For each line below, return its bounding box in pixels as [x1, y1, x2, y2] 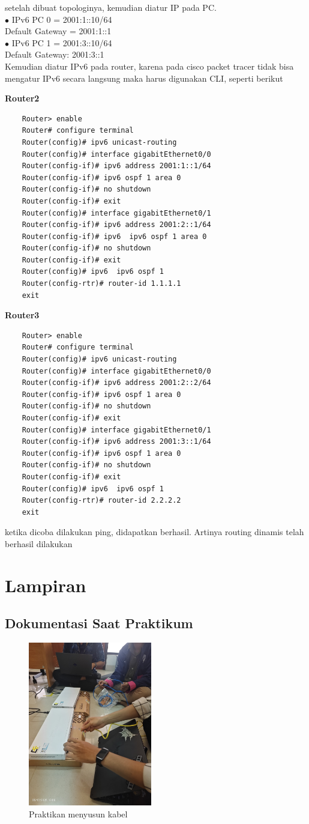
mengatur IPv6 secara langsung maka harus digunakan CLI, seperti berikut [5, 71, 283, 84]
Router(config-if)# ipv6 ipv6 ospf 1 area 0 [22, 232, 207, 241]
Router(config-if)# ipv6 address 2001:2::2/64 [22, 378, 211, 387]
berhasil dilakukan [5, 537, 73, 550]
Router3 [5, 309, 40, 321]
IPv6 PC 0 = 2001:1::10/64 [11, 13, 112, 25]
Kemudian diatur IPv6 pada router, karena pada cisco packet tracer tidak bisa [5, 59, 294, 72]
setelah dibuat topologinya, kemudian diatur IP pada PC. [5, 1, 217, 13]
